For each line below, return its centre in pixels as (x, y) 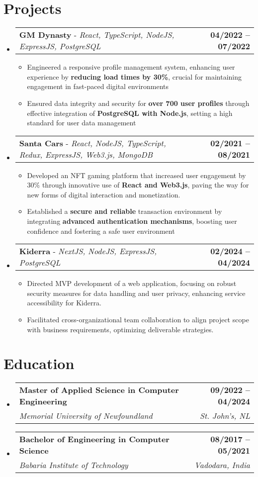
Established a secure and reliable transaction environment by (125, 211)
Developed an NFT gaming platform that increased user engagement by (136, 175)
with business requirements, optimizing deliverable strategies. (120, 329)
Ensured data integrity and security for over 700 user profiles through (138, 103)
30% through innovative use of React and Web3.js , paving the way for (138, 185)
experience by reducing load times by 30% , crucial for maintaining (134, 76)
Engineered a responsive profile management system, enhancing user (131, 67)
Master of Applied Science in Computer (99, 390)
